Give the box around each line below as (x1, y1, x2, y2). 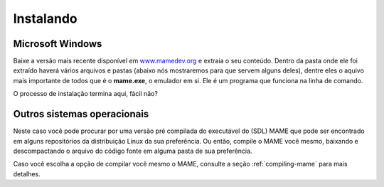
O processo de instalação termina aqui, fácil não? (13, 90, 158, 98)
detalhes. (13, 169, 41, 178)
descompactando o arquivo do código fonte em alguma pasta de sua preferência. (13, 146, 252, 155)
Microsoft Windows (13, 38, 102, 50)
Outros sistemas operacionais (13, 108, 149, 120)
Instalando (13, 11, 78, 26)
